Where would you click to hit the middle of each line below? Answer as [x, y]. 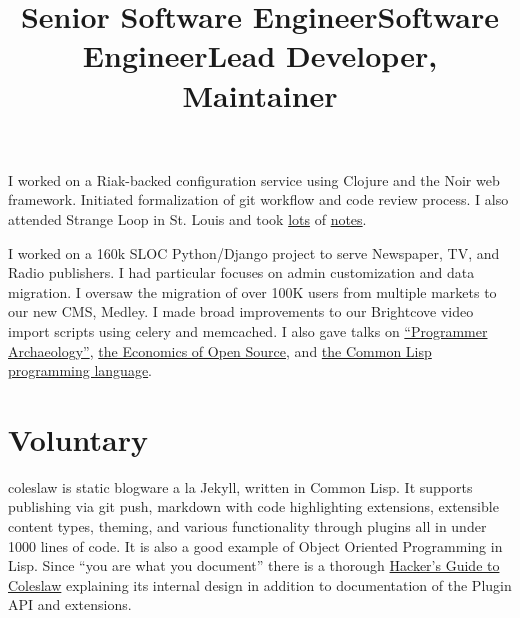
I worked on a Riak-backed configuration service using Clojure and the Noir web [254, 179]
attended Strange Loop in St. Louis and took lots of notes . [187, 218]
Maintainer [260, 94]
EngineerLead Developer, [260, 55]
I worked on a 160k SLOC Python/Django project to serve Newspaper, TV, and [254, 252]
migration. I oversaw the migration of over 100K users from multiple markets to [252, 291]
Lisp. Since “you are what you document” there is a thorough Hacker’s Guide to [254, 565]
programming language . [80, 370]
